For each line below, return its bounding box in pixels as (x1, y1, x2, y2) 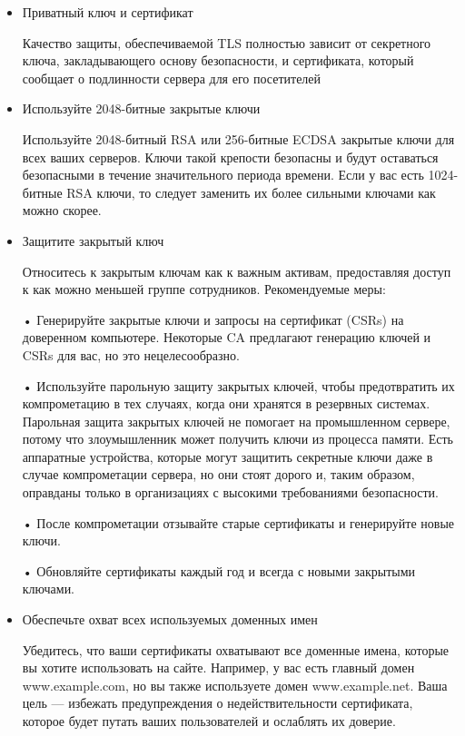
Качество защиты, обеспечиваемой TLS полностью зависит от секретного (22, 33, 431, 52)
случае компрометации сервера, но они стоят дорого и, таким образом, (22, 465, 415, 484)
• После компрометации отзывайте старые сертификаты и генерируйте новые (22, 513, 455, 532)
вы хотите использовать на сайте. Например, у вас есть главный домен (22, 658, 415, 677)
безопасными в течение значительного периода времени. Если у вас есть (22, 165, 424, 184)
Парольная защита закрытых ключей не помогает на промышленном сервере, (22, 411, 450, 430)
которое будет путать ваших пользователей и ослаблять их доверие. (22, 711, 396, 730)
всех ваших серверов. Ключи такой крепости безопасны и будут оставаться (22, 147, 439, 166)
